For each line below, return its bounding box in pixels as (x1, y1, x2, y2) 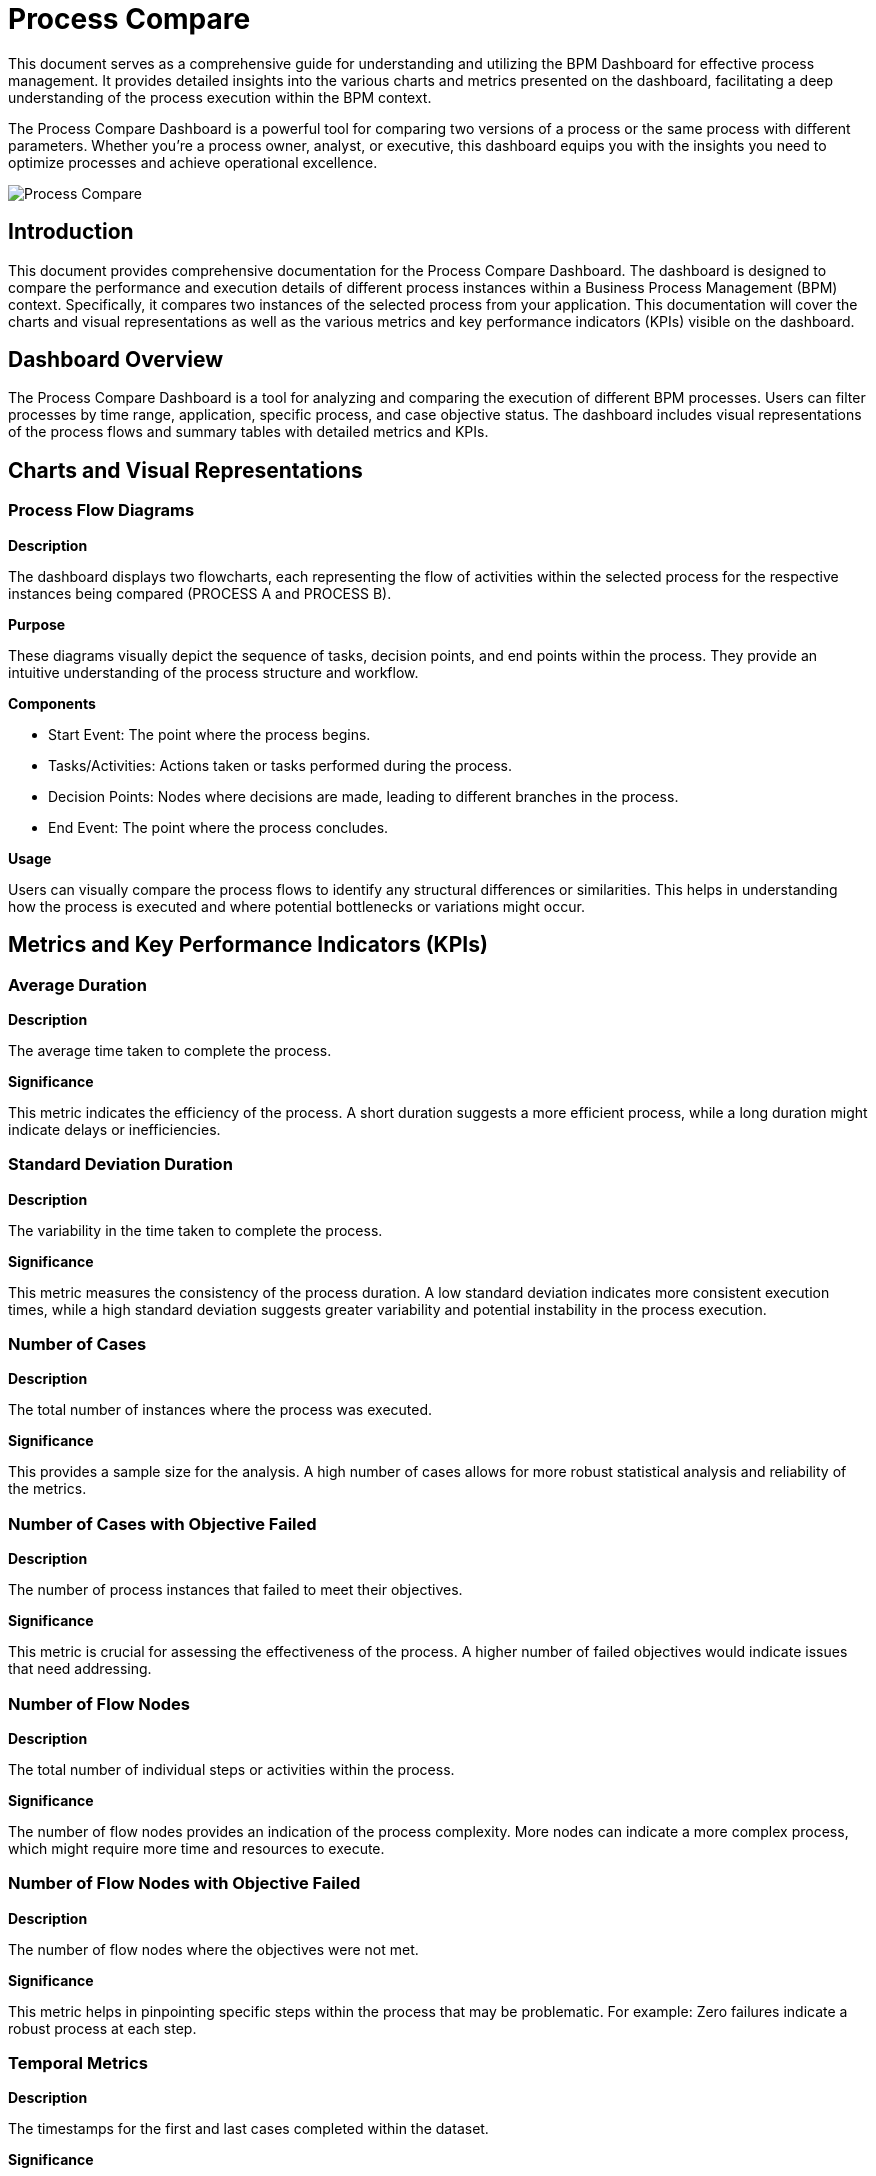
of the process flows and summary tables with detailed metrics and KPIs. (8, 423, 489, 441)
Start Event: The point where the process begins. (48, 725, 371, 743)
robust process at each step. (8, 2019, 197, 2037)
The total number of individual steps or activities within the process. (8, 1760, 455, 1778)
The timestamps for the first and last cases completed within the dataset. (8, 2120, 489, 2138)
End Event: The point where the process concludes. (48, 818, 389, 836)
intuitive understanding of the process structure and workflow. (8, 663, 419, 681)
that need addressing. (8, 1660, 152, 1678)
